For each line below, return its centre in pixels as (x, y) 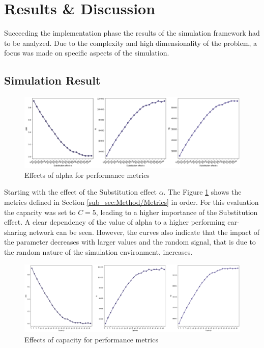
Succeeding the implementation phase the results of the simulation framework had (132, 33)
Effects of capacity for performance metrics (91, 339)
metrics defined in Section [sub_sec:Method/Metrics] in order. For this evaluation (131, 202)
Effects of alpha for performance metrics (87, 175)
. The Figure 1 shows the (202, 192)
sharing (16, 232)
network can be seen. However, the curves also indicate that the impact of (144, 232)
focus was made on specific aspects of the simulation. (87, 53)
